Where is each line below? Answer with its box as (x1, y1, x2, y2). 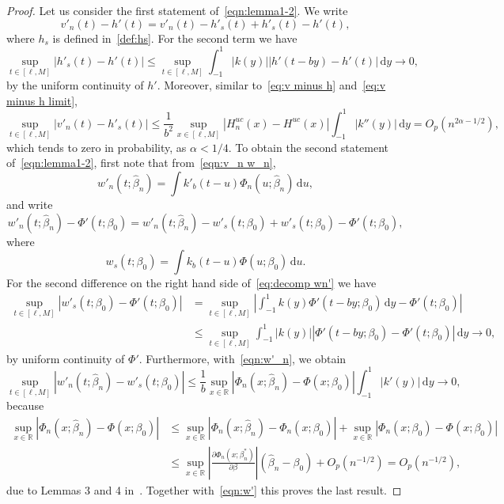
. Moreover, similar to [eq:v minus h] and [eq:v (157, 76, 386, 93)
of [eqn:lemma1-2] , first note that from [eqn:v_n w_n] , (6, 154, 276, 171)
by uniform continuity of (6, 350, 125, 366)
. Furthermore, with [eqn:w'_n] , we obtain (138, 350, 347, 366)
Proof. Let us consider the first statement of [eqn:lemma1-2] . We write (6, 2, 348, 18)
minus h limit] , (6, 92, 78, 108)
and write (6, 196, 53, 212)
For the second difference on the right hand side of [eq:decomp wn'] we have (6, 275, 377, 291)
